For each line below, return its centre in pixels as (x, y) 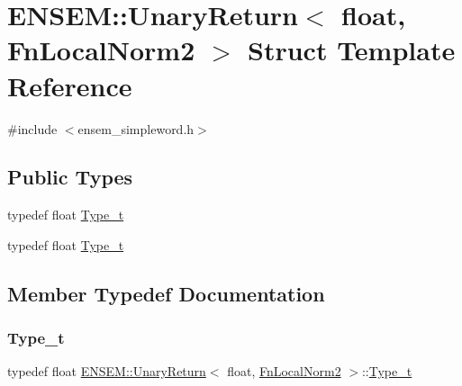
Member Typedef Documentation (166, 293)
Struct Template (352, 50)
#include (32, 128)
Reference (70, 85)
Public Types (70, 177)
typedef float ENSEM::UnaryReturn (107, 371)
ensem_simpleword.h (136, 128)
